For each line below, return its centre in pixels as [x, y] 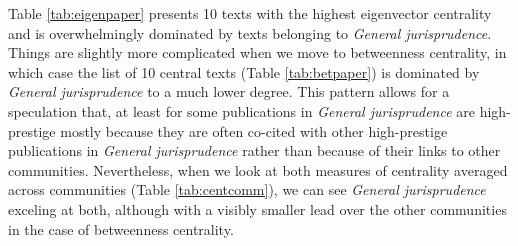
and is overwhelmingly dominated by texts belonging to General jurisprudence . [250, 32]
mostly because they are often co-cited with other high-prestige [254, 130]
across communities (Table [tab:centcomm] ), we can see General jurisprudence [247, 189]
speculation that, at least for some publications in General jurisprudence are [241, 110]
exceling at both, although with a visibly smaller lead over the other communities [257, 208]
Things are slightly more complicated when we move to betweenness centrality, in [257, 52]
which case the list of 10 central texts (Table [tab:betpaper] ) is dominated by [244, 71]
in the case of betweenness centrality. [121, 228]
